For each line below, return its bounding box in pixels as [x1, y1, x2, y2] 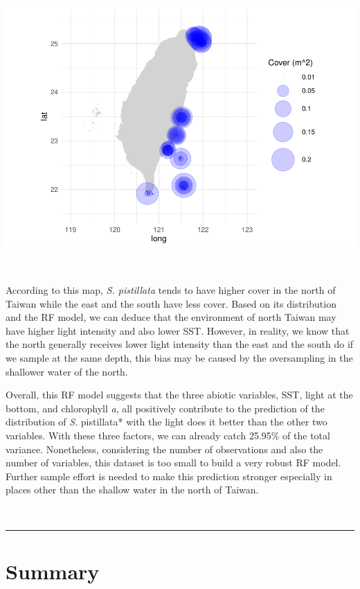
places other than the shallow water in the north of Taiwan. [6, 482, 259, 497]
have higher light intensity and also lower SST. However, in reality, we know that [6, 323, 350, 337]
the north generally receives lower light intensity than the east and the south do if [6, 337, 354, 351]
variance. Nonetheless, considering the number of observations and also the [6, 441, 323, 456]
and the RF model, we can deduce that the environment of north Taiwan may [6, 310, 336, 324]
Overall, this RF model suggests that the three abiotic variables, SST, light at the [6, 387, 353, 402]
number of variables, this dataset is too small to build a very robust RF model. [6, 455, 341, 470]
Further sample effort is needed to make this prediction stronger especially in [6, 468, 332, 483]
